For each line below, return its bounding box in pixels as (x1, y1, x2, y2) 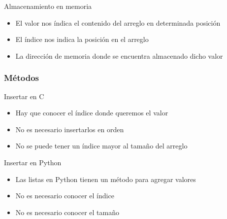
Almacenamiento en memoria (4, 1, 92, 11)
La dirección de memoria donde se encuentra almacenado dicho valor (15, 50, 223, 61)
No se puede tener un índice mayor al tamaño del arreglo (15, 141, 188, 151)
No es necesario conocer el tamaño (15, 207, 119, 217)
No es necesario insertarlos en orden (15, 124, 124, 134)
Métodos (4, 72, 39, 84)
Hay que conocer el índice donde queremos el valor (15, 108, 168, 118)
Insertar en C (4, 91, 44, 101)
